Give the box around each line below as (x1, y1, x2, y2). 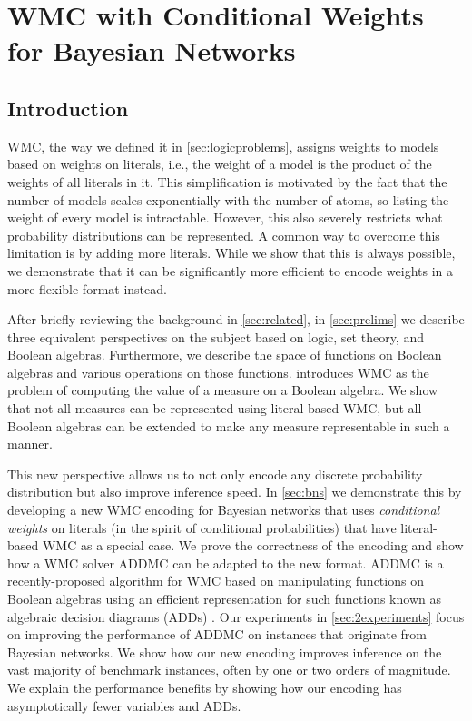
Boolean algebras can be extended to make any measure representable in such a (7, 416, 450, 435)
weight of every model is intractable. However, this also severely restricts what (7, 208, 443, 227)
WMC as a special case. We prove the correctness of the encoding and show (42, 536, 464, 555)
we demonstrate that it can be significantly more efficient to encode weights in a (7, 261, 454, 280)
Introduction (7, 94, 129, 122)
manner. (7, 434, 53, 453)
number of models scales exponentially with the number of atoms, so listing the (7, 190, 449, 209)
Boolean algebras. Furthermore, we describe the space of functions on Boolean (7, 345, 442, 364)
